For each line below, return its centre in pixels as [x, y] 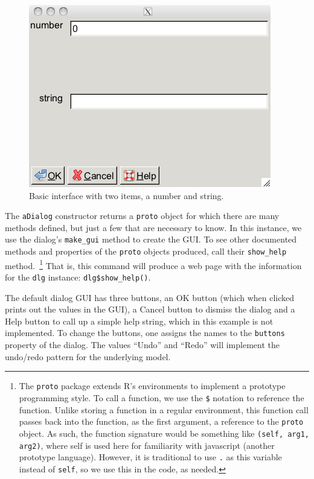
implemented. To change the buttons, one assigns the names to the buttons [145, 333]
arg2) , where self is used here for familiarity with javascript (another [147, 445]
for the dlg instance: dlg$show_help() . [78, 277]
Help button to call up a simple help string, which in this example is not [139, 321]
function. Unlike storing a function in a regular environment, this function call [164, 409]
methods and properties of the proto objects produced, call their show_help [146, 251]
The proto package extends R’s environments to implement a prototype [152, 386]
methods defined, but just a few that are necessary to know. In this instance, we [153, 227]
